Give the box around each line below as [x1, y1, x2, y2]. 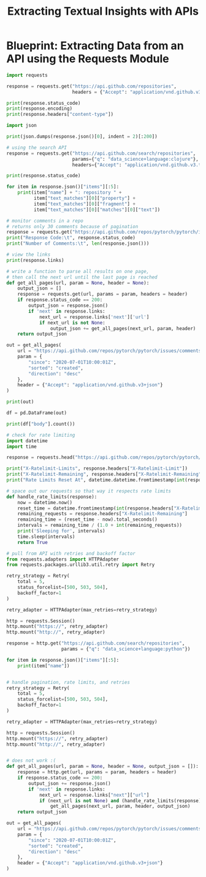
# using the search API [6, 144, 67, 151]
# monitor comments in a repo [6, 218, 84, 224]
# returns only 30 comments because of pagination [6, 223, 139, 229]
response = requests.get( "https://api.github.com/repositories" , [6, 83, 177, 90]
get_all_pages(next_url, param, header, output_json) [50, 803, 191, 810]
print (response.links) [6, 257, 64, 263]
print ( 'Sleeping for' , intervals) [17, 528, 105, 534]
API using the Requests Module [6, 52, 170, 66]
